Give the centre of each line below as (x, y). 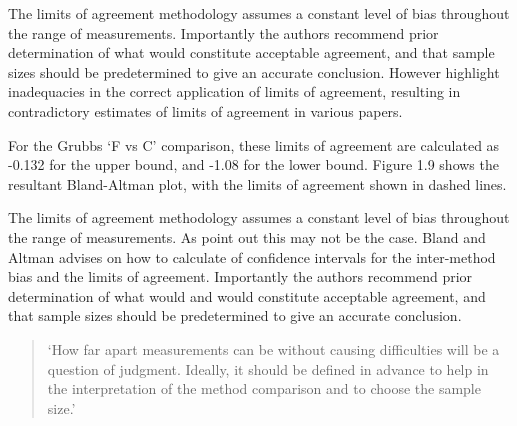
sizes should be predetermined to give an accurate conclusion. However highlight (254, 71)
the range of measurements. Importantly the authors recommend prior (223, 32)
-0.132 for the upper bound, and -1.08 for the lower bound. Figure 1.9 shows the (253, 164)
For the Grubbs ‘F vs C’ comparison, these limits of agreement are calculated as (254, 144)
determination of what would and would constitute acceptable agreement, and (247, 295)
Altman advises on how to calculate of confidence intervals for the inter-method (252, 256)
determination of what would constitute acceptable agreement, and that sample (251, 52)
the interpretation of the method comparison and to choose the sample (264, 388)
